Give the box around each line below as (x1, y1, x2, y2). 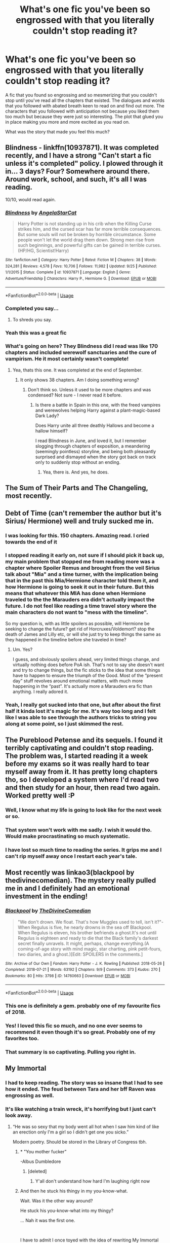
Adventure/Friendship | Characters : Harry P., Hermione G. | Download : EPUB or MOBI (5, 276, 157, 281)
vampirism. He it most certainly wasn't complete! (5, 355, 129, 362)
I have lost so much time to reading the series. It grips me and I (5, 846, 162, 853)
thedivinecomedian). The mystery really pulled (5, 876, 156, 885)
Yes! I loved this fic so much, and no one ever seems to (5, 1022, 143, 1030)
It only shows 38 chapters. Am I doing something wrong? (20, 377, 139, 383)
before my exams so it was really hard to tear (5, 759, 150, 769)
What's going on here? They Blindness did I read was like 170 (5, 343, 158, 350)
